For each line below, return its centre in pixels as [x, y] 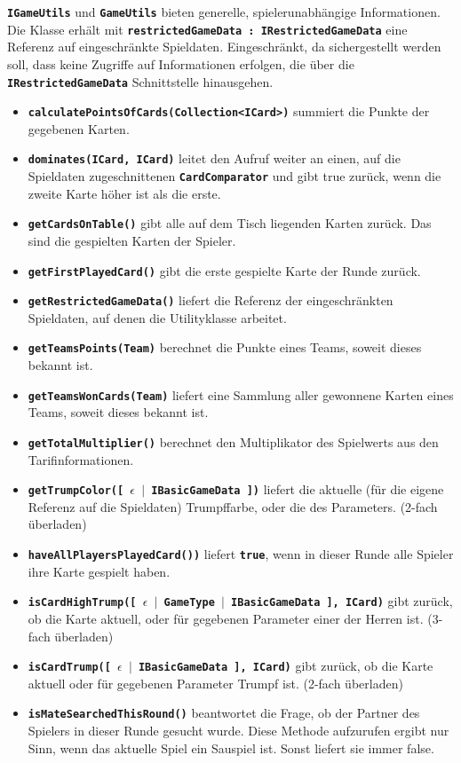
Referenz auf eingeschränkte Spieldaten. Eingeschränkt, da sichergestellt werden [224, 47]
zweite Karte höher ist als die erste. [124, 193]
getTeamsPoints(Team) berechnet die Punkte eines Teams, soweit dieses [225, 347]
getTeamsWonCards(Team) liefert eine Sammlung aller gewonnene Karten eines [241, 394]
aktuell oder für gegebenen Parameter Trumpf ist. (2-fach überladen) [215, 683]
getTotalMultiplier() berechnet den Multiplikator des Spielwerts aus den [233, 441]
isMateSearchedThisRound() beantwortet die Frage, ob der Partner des [224, 713]
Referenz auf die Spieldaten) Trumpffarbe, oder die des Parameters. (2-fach [233, 506]
